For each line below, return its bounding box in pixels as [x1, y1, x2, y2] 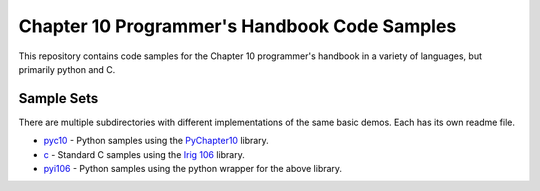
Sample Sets [18, 90, 99, 107]
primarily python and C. [18, 63, 116, 75]
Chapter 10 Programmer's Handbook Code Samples [18, 15, 457, 37]
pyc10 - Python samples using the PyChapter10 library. [43, 135, 269, 147]
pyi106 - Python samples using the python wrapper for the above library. [43, 163, 343, 175]
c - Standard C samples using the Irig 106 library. [43, 148, 245, 160]
